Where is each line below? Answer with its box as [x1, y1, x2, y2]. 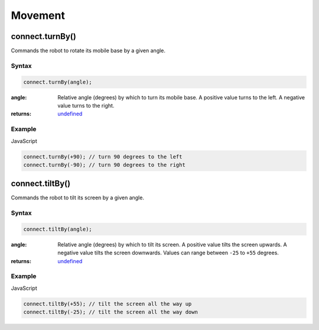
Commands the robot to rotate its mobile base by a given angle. [11, 47, 165, 54]
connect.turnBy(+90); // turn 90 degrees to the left [23, 153, 183, 160]
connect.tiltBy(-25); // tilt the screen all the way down [23, 309, 198, 316]
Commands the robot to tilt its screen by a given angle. [11, 194, 145, 201]
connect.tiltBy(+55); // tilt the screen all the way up [23, 300, 192, 307]
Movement [11, 9, 65, 22]
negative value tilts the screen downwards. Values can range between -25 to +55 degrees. [57, 249, 279, 257]
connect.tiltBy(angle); [23, 225, 93, 232]
